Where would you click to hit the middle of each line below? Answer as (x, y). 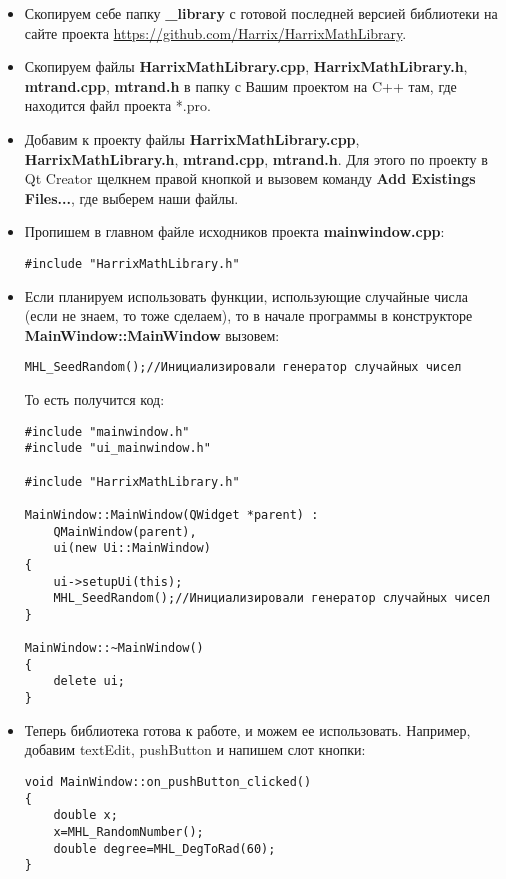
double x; (85, 815)
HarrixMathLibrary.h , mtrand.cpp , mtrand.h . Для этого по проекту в (256, 158)
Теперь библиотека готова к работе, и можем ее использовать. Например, (247, 729)
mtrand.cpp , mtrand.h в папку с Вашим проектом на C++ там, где (240, 85)
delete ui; (89, 681)
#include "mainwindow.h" (107, 431)
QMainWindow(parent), (125, 531)
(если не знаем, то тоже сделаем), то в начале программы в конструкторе (248, 315)
